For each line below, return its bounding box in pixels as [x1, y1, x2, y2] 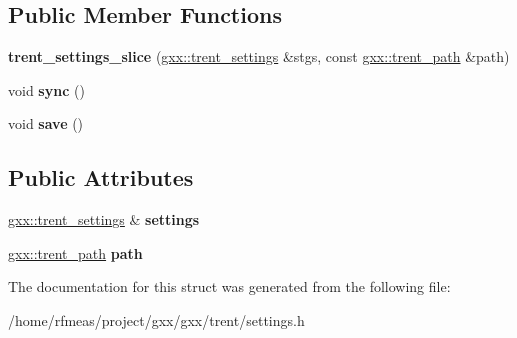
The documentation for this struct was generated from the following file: [8, 276, 451, 297]
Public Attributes [8, 162, 194, 193]
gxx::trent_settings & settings [8, 209, 200, 230]
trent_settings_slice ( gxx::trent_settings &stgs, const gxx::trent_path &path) [8, 46, 510, 67]
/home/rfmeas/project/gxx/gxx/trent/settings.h [8, 309, 305, 330]
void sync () [8, 79, 85, 100]
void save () [8, 113, 84, 134]
